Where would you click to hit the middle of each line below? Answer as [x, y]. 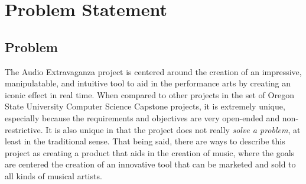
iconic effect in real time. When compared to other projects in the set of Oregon [149, 94]
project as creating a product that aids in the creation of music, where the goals [150, 152]
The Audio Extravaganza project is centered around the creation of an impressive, [153, 71]
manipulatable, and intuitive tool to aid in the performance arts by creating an [148, 83]
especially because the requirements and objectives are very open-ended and [142, 117]
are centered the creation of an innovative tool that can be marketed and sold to [150, 164]
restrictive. [24, 129]
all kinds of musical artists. [53, 175]
